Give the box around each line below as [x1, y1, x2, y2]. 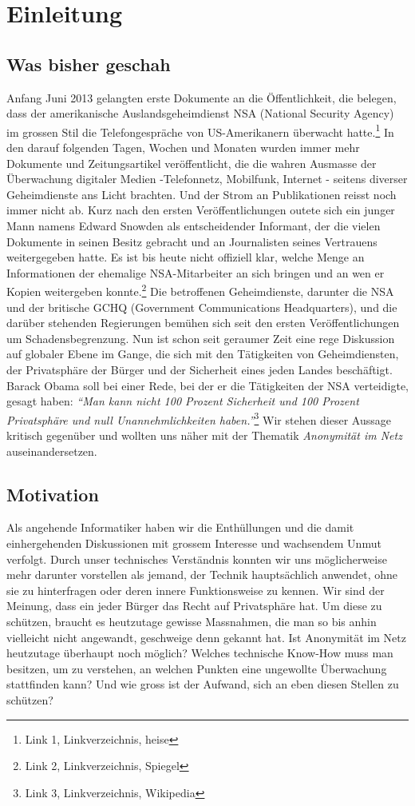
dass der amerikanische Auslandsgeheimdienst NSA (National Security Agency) [6, 105, 394, 122]
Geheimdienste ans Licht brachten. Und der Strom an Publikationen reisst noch [6, 186, 397, 202]
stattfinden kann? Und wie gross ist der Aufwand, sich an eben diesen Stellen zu [6, 676, 399, 692]
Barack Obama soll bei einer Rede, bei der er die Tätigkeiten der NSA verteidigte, [6, 377, 409, 393]
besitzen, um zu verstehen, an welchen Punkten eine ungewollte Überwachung [6, 660, 387, 676]
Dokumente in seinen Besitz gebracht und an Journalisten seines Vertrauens [6, 233, 377, 249]
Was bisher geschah [6, 51, 171, 76]
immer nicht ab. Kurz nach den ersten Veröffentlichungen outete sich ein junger [6, 201, 395, 218]
